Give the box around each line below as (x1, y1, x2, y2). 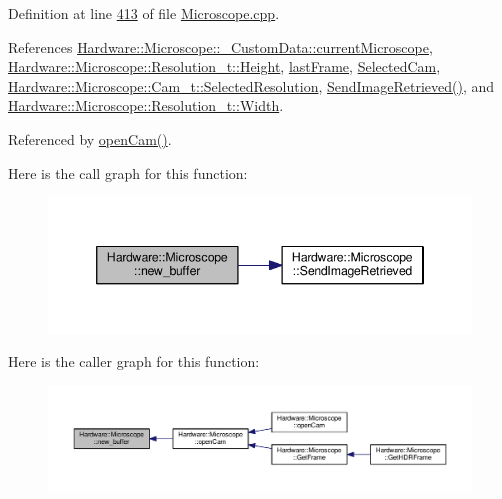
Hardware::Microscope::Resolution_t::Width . (8, 95, 284, 116)
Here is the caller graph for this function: (8, 351, 260, 372)
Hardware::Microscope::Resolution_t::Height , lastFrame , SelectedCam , (8, 56, 441, 77)
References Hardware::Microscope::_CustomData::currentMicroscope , (8, 36, 433, 57)
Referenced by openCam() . (8, 128, 172, 149)
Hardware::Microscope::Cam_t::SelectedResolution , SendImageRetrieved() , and (8, 75, 495, 96)
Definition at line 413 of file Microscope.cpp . (8, 3, 280, 23)
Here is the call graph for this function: (8, 162, 248, 183)
